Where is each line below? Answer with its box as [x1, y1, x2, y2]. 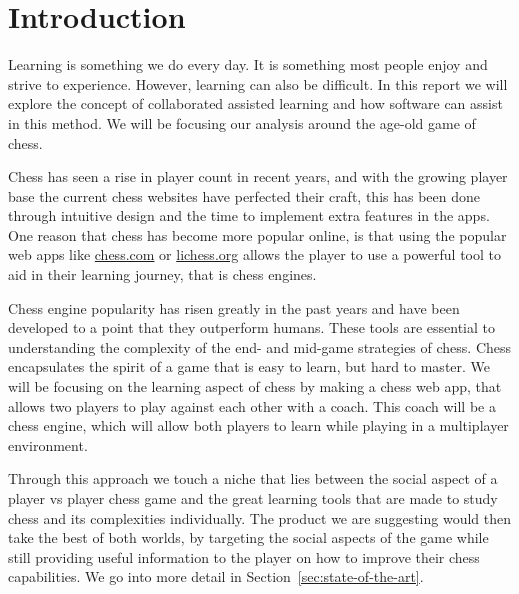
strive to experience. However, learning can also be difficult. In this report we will [8, 73, 508, 94]
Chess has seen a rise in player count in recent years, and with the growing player [8, 166, 508, 187]
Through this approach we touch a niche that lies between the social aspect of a [8, 468, 498, 489]
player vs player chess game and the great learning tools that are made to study [8, 488, 498, 508]
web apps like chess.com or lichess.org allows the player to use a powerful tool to [8, 244, 501, 265]
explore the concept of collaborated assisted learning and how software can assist [8, 93, 503, 114]
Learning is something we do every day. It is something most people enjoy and [8, 54, 488, 75]
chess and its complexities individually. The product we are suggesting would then [8, 507, 511, 528]
